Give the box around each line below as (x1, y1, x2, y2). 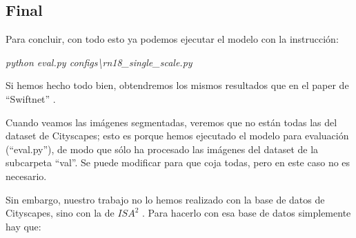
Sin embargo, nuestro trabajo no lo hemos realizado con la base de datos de (6, 192, 325, 206)
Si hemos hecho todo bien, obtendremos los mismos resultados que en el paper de (6, 78, 349, 92)
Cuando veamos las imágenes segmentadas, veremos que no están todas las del (6, 115, 337, 129)
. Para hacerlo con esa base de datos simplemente (142, 206, 351, 220)
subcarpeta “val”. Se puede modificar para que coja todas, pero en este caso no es (6, 155, 350, 170)
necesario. (6, 168, 47, 183)
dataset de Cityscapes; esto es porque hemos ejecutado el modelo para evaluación (6, 128, 349, 143)
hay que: (6, 219, 41, 233)
